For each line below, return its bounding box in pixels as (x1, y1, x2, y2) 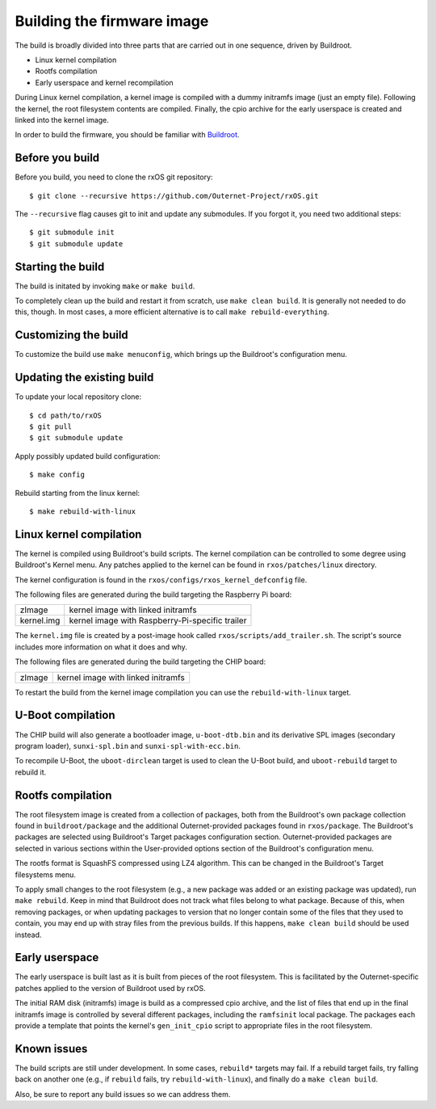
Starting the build (15, 259, 105, 274)
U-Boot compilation (15, 708, 116, 722)
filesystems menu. (15, 869, 76, 880)
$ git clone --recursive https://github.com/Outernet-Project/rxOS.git (29, 191, 319, 200)
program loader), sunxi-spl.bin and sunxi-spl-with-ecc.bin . (15, 741, 241, 750)
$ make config (29, 470, 85, 480)
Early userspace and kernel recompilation (35, 78, 174, 87)
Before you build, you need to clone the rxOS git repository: (15, 172, 213, 182)
